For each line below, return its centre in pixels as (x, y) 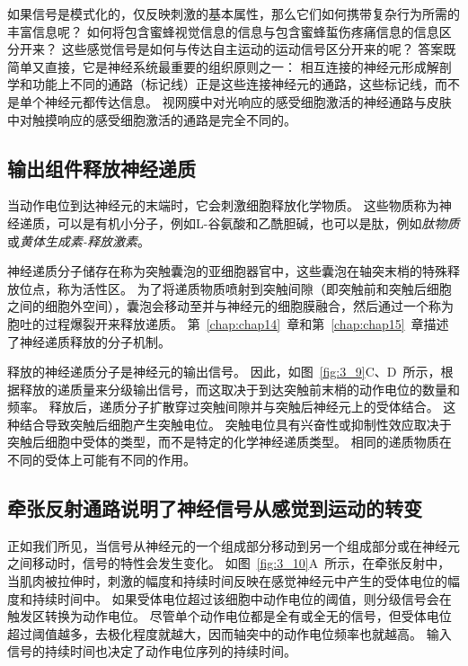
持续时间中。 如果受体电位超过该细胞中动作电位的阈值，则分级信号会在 (242, 598)
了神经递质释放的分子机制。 (89, 341)
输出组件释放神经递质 (102, 168)
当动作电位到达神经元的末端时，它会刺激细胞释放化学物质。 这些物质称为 (223, 205)
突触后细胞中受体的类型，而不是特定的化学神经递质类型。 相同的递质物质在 (230, 442)
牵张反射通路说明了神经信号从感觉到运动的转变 (215, 508)
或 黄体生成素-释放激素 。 (79, 240)
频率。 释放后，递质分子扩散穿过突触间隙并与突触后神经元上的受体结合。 (223, 407)
